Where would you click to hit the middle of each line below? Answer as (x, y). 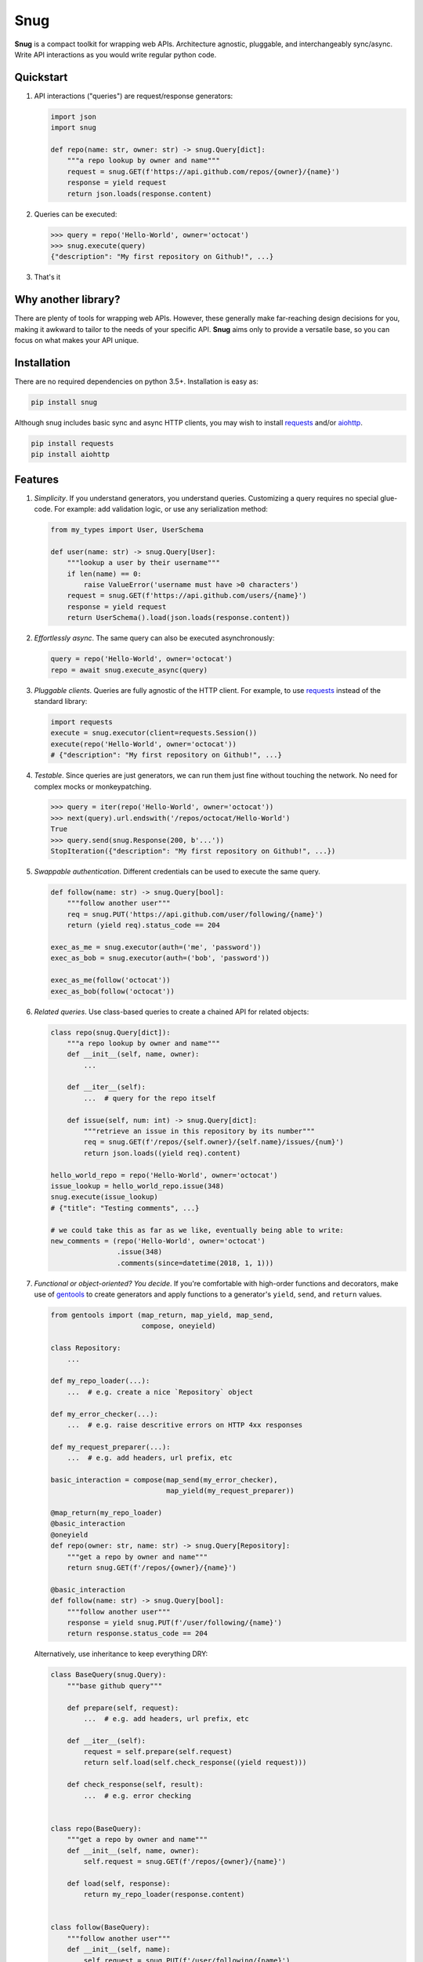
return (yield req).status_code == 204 (144, 925)
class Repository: (86, 1348)
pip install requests (72, 443)
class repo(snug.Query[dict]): (111, 1032)
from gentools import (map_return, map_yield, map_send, (162, 1315)
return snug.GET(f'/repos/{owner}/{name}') (152, 1568)
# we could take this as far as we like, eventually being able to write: (197, 1230)
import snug (74, 128)
